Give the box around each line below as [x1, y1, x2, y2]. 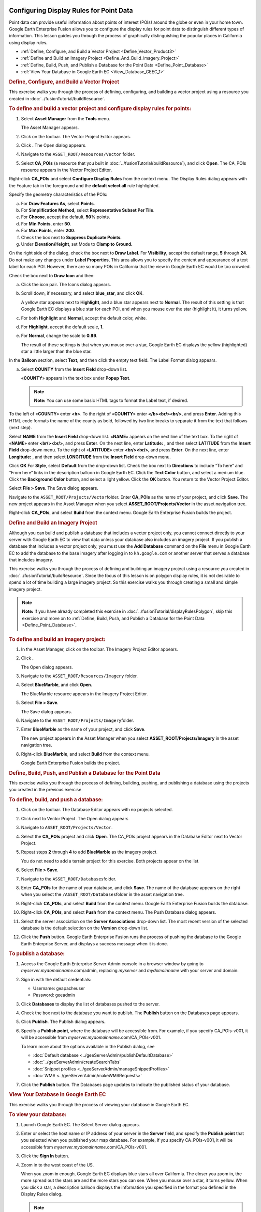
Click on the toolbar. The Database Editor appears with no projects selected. [21, 807, 173, 813]
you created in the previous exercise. [9, 787, 83, 793]
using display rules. [9, 39, 48, 46]
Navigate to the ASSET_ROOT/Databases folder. [21, 876, 116, 882]
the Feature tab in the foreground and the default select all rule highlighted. [9, 182, 160, 189]
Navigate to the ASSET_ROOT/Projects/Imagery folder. [21, 718, 134, 723]
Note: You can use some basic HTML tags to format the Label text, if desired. [34, 398, 188, 403]
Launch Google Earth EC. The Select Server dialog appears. [21, 1121, 140, 1127]
